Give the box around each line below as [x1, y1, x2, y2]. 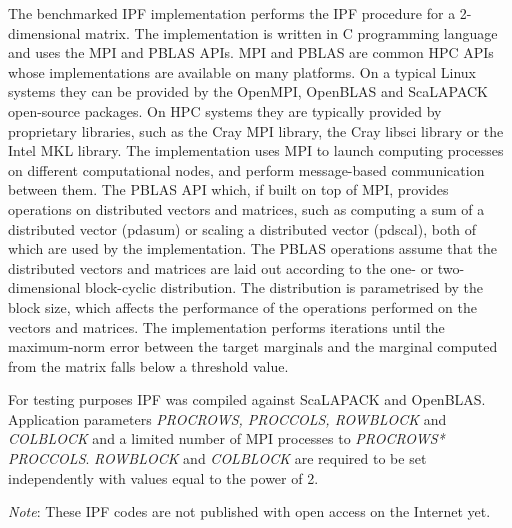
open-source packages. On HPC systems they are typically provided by [8, 100, 442, 121]
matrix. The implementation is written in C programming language [85, 22, 498, 43]
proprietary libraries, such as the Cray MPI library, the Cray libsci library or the [8, 120, 504, 141]
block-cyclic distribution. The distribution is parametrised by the [85, 277, 484, 298]
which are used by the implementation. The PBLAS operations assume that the [8, 238, 498, 259]
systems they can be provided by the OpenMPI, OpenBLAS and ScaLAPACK [8, 81, 488, 102]
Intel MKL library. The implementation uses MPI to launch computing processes [8, 140, 504, 161]
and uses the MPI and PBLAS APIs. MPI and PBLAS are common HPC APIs [8, 42, 494, 63]
